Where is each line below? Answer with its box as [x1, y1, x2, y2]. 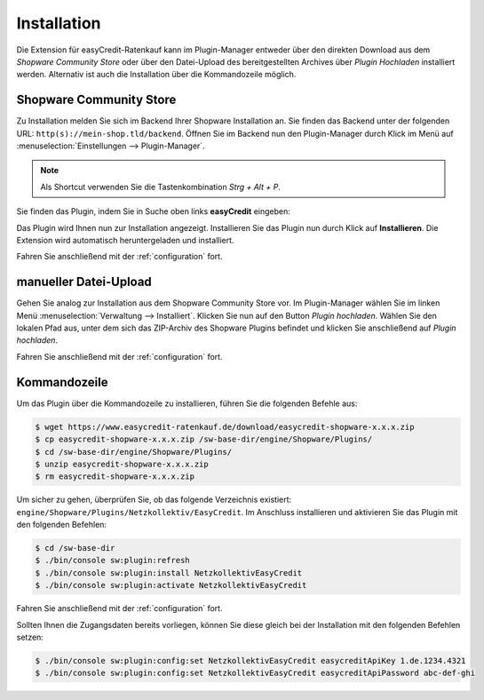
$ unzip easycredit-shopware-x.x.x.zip [35, 458, 209, 469]
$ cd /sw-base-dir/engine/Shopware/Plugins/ [35, 447, 233, 457]
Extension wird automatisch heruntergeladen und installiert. [16, 235, 234, 245]
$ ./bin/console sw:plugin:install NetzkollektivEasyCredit [35, 568, 303, 577]
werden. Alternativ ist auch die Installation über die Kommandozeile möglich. [16, 69, 297, 80]
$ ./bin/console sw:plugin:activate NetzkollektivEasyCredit [35, 580, 307, 591]
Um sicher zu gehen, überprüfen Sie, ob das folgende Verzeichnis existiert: [16, 494, 292, 505]
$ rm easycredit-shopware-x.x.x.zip [35, 472, 195, 481]
